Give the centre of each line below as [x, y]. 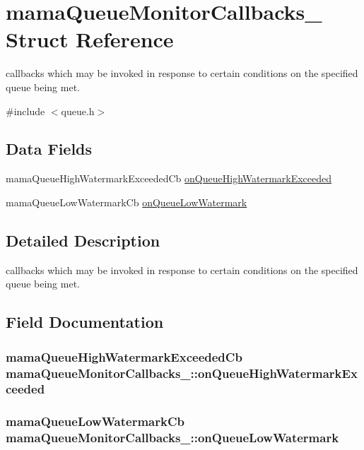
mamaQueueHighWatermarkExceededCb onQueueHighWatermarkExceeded [169, 178]
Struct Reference [90, 39]
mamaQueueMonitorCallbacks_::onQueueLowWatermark [172, 438]
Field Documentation [85, 322]
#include [25, 111]
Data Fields [49, 149]
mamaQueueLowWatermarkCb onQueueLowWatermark [127, 202]
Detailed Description [83, 240]
